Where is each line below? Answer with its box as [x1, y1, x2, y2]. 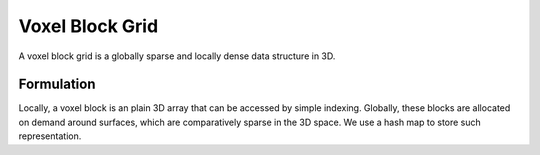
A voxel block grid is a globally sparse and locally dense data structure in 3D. [18, 50, 336, 62]
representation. [18, 130, 82, 142]
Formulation [18, 76, 96, 93]
